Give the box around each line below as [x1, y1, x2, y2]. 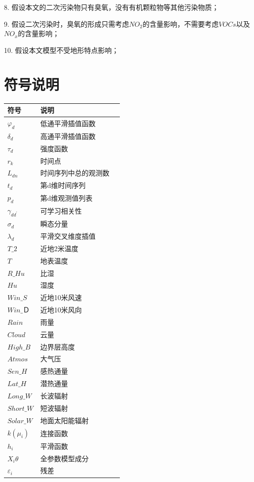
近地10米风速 [40, 292, 82, 303]
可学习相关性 [40, 206, 82, 216]
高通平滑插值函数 [40, 131, 96, 141]
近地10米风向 [40, 305, 82, 315]
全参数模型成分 [40, 453, 89, 463]
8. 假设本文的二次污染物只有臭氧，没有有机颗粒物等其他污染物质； [4, 2, 219, 12]
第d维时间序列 [40, 180, 86, 190]
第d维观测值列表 [40, 192, 93, 203]
